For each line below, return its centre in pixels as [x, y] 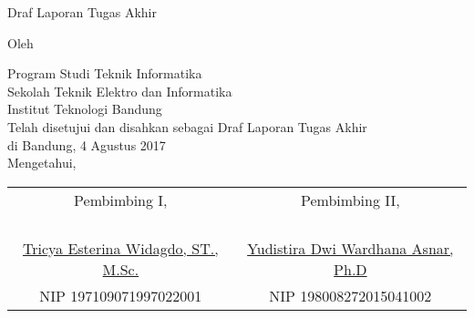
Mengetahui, [42, 163]
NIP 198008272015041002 [350, 295]
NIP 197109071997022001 [121, 295]
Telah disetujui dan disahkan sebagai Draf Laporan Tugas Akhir [187, 126]
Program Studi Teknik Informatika [105, 73]
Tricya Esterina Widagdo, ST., [121, 248]
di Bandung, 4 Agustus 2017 [87, 144]
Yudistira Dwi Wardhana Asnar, [350, 248]
